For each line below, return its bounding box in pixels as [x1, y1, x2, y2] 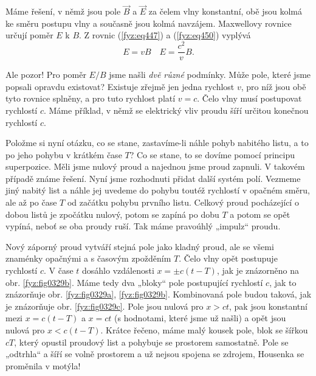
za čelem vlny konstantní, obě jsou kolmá [148, 5, 302, 18]
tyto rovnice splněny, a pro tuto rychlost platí [5, 92, 176, 105]
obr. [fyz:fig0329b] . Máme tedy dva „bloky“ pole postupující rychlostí [5, 276, 263, 288]
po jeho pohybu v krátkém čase [5, 148, 122, 161]
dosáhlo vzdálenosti [82, 264, 154, 277]
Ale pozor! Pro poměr [5, 68, 86, 81]
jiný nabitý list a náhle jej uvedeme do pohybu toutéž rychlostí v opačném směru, [5, 184, 310, 197]
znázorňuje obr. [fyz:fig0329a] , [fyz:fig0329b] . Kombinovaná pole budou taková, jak [5, 288, 312, 301]
